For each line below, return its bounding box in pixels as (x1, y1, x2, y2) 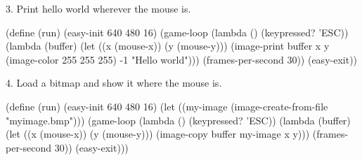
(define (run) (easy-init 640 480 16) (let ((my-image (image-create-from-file (6, 99, 328, 113)
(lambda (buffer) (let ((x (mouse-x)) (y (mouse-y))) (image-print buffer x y (6, 38, 330, 53)
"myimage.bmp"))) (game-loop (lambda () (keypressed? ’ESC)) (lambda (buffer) (6, 112, 351, 127)
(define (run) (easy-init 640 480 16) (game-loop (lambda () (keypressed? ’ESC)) (6, 24, 349, 39)
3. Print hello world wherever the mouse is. (6, 1, 191, 15)
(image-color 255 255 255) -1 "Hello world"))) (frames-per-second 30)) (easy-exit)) (6, 52, 358, 66)
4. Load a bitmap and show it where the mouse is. (6, 75, 222, 90)
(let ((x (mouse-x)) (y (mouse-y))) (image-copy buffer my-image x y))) (6, 126, 310, 141)
